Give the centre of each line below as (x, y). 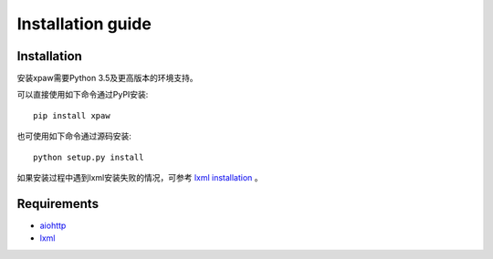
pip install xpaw (72, 115)
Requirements (58, 204)
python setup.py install (89, 157)
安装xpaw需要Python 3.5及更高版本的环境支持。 (107, 78)
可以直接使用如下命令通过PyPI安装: (83, 95)
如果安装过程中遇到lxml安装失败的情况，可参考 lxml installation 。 (140, 178)
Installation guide (84, 24)
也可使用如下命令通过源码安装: (74, 136)
